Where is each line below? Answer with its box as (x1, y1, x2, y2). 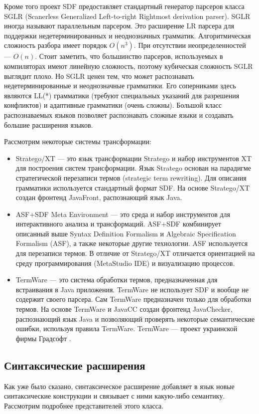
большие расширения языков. (4, 119, 93, 130)
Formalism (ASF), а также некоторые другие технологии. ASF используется (15, 238, 248, 248)
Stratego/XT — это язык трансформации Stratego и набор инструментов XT (15, 153, 252, 163)
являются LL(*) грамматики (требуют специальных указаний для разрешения (4, 90, 240, 100)
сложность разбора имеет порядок (4, 40, 107, 50)
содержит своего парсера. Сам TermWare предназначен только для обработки (15, 294, 252, 304)
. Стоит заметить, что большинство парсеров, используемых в (35, 51, 223, 61)
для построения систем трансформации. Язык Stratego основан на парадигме (15, 163, 252, 173)
